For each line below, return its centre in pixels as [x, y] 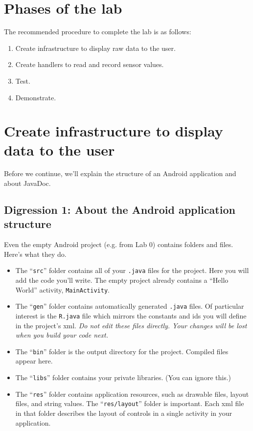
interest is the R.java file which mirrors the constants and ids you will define [131, 315]
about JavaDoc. [27, 183]
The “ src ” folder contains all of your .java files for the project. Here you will [132, 270]
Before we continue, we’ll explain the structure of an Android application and [120, 173]
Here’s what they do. [35, 254]
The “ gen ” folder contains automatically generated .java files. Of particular [130, 306]
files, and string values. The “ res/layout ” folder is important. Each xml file [130, 403]
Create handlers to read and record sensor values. [90, 64]
